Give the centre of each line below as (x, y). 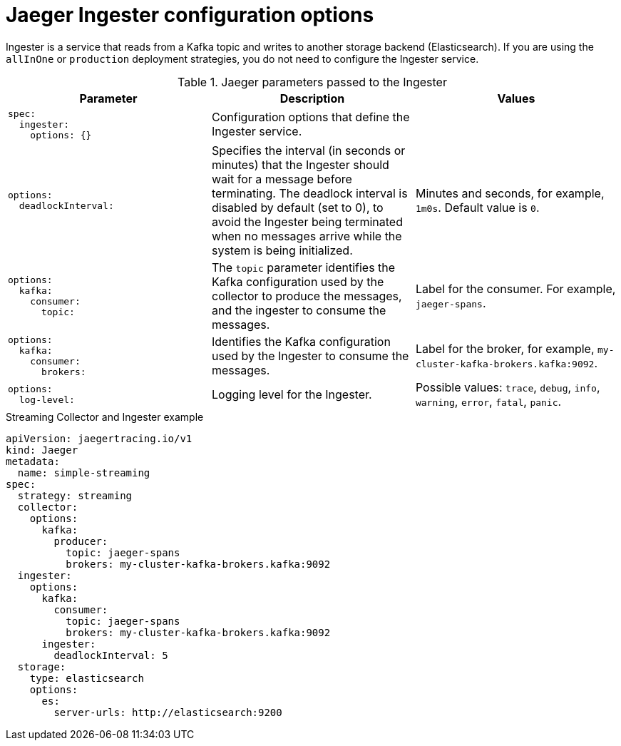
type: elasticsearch (87, 678)
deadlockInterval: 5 (111, 655)
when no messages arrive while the (307, 236)
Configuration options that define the (310, 117)
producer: (81, 541)
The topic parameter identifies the (303, 267)
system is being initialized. (282, 250)
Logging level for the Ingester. (292, 394)
